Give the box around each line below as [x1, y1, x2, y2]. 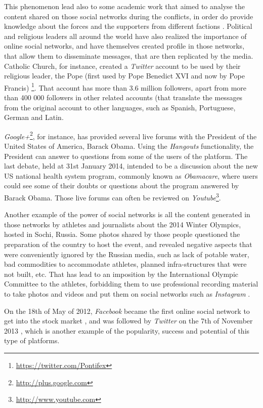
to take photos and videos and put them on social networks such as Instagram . [4, 289, 250, 299]
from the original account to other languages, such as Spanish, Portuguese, [4, 102, 236, 112]
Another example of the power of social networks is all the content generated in [4, 209, 250, 220]
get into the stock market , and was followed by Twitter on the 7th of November [4, 315, 253, 326]
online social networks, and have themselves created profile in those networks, [4, 40, 245, 51]
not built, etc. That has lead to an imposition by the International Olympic [4, 268, 239, 279]
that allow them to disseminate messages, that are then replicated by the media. [4, 50, 253, 61]
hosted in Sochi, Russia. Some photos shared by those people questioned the [4, 229, 240, 239]
